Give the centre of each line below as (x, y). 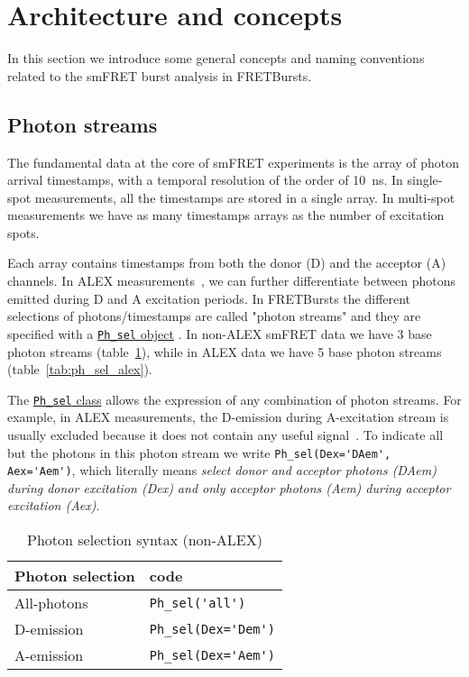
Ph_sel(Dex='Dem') (212, 629)
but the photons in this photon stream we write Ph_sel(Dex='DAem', (199, 452)
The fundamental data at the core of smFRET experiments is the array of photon (234, 162)
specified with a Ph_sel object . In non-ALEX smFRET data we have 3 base (220, 333)
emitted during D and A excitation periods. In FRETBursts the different (209, 298)
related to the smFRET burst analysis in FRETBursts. (160, 75)
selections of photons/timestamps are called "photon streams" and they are (214, 316)
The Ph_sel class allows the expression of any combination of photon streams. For (234, 399)
